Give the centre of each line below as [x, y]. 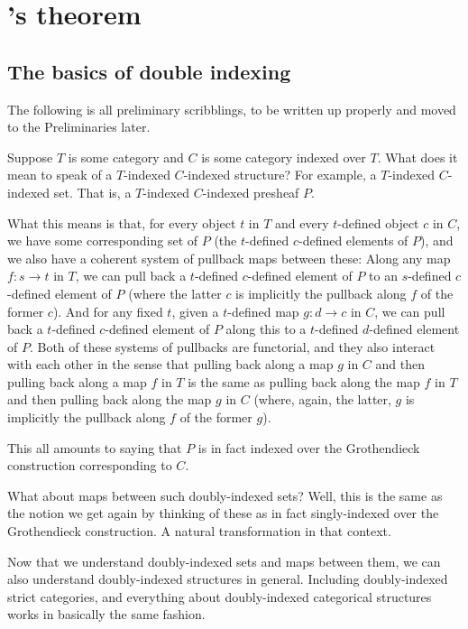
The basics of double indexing [149, 71]
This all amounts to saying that [95, 447]
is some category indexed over [284, 157]
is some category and [126, 157]
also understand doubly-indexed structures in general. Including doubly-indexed [228, 579]
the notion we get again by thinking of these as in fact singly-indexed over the [223, 513]
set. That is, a [92, 192]
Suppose [30, 157]
